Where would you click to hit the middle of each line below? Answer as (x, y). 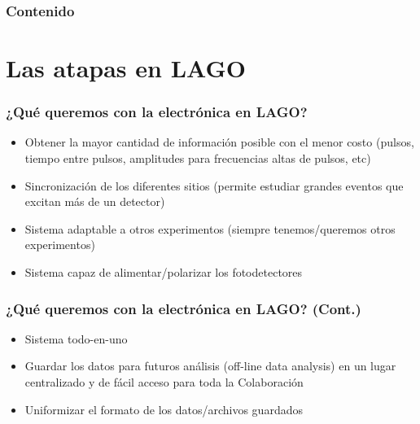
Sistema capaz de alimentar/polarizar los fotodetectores (164, 272)
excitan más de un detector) (95, 201)
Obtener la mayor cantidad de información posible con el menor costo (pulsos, (219, 142)
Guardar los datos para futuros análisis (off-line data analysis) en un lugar (210, 366)
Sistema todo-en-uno (76, 338)
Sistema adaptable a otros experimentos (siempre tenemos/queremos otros (210, 228)
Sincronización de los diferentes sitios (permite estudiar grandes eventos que (214, 185)
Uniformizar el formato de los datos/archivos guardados (164, 409)
